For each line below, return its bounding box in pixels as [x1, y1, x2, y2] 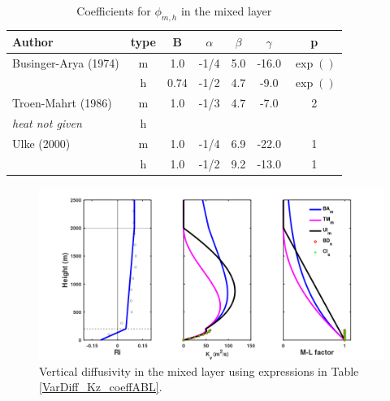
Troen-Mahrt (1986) [12, 94, 112, 111]
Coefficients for [76, 2, 151, 19]
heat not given [12, 115, 82, 132]
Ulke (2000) [12, 135, 71, 152]
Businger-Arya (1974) [12, 54, 119, 71]
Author [12, 33, 54, 50]
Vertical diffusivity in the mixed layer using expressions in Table [39, 362, 359, 379]
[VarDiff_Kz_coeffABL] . [39, 378, 162, 395]
